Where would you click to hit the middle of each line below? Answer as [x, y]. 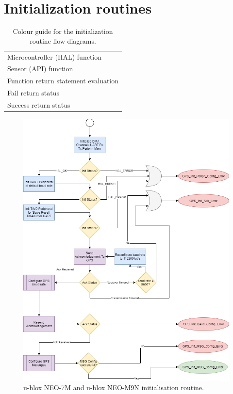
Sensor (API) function [40, 69]
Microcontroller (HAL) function [55, 56]
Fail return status [33, 93]
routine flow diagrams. [63, 40]
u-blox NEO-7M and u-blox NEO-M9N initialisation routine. [114, 387]
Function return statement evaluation [63, 81]
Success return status [39, 104]
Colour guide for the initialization [63, 31]
